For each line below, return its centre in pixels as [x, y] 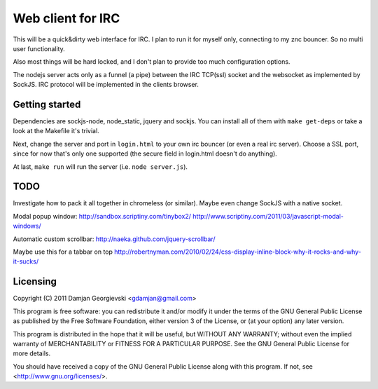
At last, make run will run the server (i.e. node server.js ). [100, 166]
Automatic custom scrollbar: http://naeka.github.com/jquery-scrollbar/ [114, 239]
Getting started [47, 104]
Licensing [35, 281]
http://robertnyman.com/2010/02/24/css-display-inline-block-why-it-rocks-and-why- [238, 252]
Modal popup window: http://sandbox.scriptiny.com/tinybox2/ [102, 216]
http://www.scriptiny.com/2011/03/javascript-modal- [268, 216]
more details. [32, 353]
